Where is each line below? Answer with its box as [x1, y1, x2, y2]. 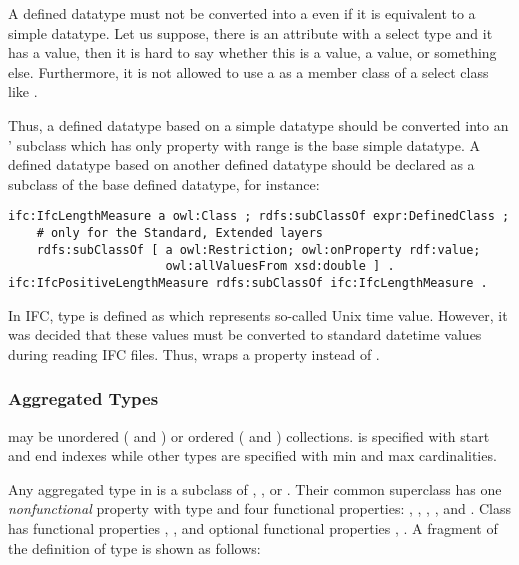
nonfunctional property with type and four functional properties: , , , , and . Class [8, 498, 512, 519]
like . [8, 81, 38, 102]
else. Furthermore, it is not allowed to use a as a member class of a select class [8, 61, 489, 82]
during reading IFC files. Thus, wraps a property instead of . [8, 343, 380, 364]
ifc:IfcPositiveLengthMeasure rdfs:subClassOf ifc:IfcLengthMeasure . [8, 275, 488, 290]
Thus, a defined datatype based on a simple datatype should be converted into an [8, 114, 509, 135]
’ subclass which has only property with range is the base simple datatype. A [8, 134, 480, 155]
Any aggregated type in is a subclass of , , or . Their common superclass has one [8, 478, 502, 499]
